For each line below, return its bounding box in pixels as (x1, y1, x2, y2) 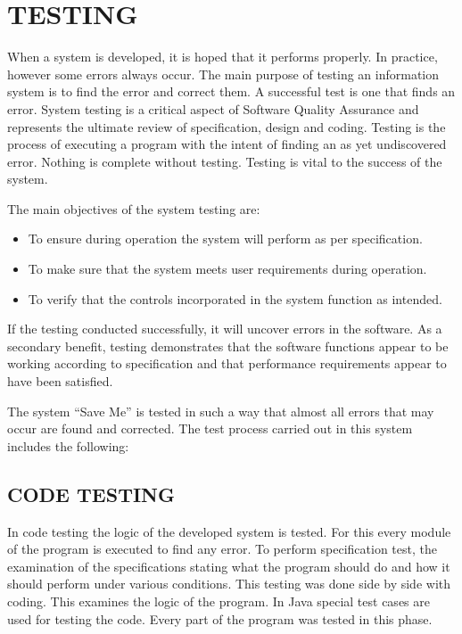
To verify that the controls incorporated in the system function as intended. (28, 289, 442, 308)
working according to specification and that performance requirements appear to (7, 354, 447, 373)
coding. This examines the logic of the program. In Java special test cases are (7, 591, 430, 610)
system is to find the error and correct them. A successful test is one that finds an (7, 82, 456, 101)
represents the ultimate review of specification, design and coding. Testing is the (7, 117, 446, 136)
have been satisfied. (7, 372, 113, 391)
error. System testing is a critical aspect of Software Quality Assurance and (7, 99, 419, 118)
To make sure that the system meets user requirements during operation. (28, 259, 427, 278)
